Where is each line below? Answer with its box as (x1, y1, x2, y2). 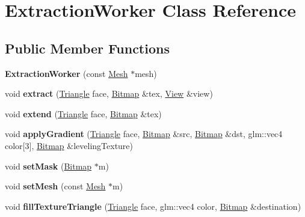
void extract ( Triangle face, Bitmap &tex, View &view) (5, 87, 213, 100)
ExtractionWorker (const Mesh (5, 67, 128, 79)
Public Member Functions (5, 38, 170, 57)
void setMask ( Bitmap (5, 159, 92, 172)
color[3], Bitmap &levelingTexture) (5, 139, 134, 151)
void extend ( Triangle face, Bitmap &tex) (5, 107, 162, 120)
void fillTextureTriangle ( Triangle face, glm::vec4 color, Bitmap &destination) (5, 200, 301, 212)
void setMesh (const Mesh (5, 180, 106, 192)
